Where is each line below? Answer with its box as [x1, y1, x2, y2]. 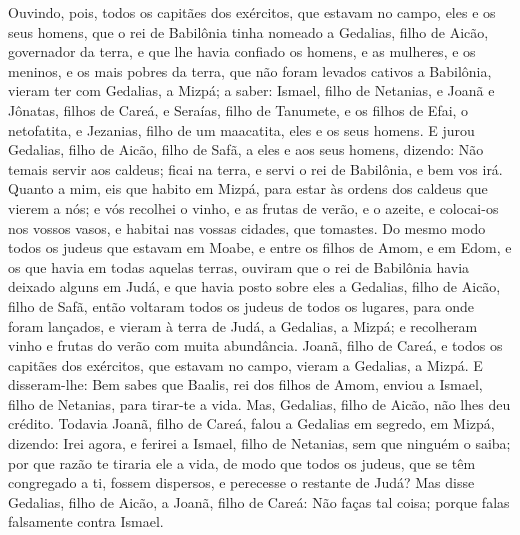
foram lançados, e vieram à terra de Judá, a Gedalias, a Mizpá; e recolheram [8, 315, 478, 336]
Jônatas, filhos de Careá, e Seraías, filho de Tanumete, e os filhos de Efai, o [8, 99, 469, 120]
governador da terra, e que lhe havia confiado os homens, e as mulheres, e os [8, 41, 476, 62]
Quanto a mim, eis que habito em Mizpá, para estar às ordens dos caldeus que [8, 178, 488, 199]
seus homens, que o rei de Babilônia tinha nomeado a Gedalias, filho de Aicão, [8, 21, 489, 42]
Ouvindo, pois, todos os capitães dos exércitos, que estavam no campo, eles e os [8, 2, 496, 22]
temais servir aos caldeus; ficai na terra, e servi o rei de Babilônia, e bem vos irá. [8, 158, 503, 179]
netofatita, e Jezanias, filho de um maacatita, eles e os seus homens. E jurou [8, 119, 475, 140]
